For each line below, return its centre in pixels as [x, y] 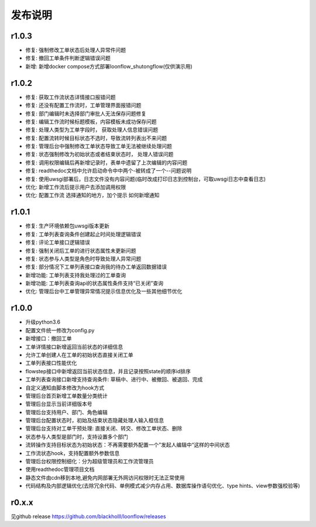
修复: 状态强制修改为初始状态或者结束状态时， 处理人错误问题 [99, 154]
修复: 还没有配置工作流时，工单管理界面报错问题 [83, 105]
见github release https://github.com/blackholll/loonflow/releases [88, 516]
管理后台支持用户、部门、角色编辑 [66, 412]
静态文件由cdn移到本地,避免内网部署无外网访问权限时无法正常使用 [105, 477]
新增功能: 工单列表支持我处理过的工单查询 [75, 275]
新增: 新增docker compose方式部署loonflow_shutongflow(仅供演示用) [109, 66]
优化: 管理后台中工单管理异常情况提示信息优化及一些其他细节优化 [104, 291]
